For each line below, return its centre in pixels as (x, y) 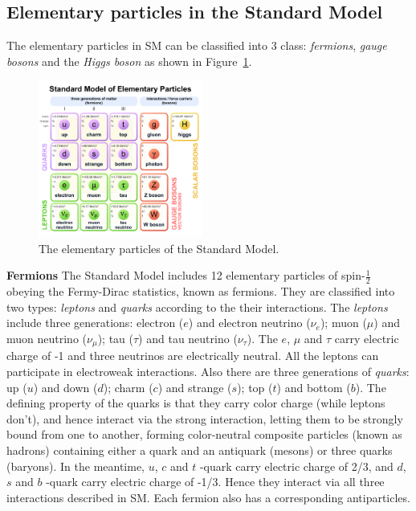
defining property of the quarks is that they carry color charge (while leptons (196, 403)
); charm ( (128, 387)
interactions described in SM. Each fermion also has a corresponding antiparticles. (208, 497)
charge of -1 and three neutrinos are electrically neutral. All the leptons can (193, 356)
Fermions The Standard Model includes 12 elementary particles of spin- (186, 275)
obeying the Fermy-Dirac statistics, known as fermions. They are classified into (201, 291)
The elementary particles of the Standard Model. (159, 248)
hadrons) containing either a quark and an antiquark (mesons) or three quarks (200, 450)
